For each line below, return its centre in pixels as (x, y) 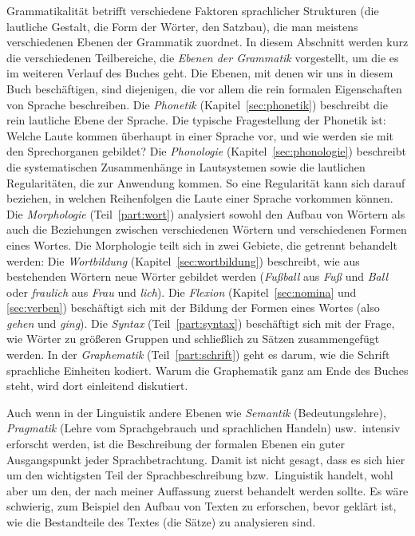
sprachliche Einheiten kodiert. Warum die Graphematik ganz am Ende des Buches (207, 370)
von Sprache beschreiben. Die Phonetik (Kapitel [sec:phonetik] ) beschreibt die (197, 104)
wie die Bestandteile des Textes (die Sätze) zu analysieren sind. (161, 522)
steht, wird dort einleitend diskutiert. (97, 386)
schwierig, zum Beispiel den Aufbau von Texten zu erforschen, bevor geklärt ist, (202, 506)
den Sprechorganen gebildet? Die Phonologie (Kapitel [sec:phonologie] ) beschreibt (206, 151)
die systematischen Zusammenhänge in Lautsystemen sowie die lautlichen (186, 166)
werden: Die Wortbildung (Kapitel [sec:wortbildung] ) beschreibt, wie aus (183, 260)
